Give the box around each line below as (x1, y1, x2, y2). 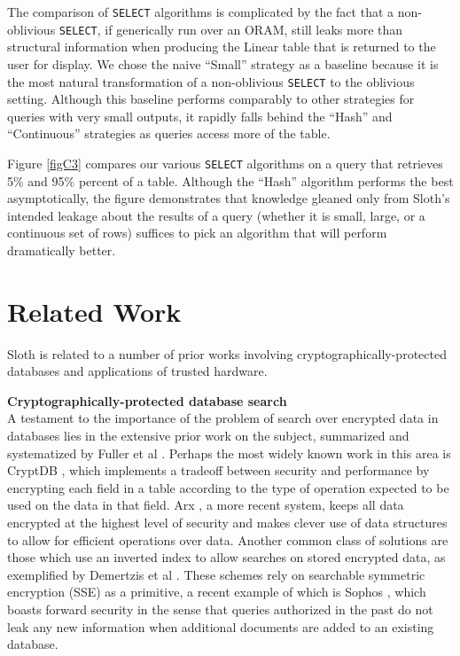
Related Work (7, 293, 182, 329)
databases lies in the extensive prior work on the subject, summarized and (7, 426, 409, 445)
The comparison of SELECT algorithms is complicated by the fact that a (7, 3, 394, 20)
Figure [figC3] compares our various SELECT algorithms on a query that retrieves (7, 153, 443, 172)
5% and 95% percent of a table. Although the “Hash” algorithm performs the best (7, 171, 454, 190)
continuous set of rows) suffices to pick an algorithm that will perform (7, 223, 387, 242)
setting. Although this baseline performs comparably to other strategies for (7, 90, 415, 108)
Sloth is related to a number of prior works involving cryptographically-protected (7, 344, 447, 363)
